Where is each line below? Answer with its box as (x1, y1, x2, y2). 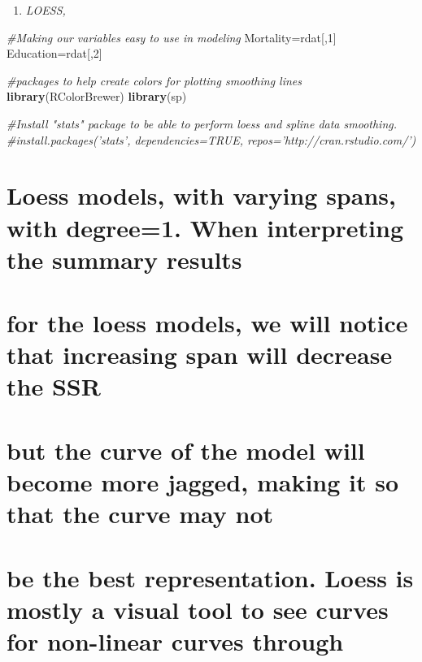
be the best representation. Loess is (7, 560, 414, 594)
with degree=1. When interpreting (7, 210, 404, 244)
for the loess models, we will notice (7, 306, 408, 340)
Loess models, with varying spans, (7, 179, 396, 212)
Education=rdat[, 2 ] (7, 45, 102, 62)
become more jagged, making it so (7, 465, 399, 499)
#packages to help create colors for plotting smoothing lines (7, 71, 302, 89)
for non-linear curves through (7, 624, 344, 657)
